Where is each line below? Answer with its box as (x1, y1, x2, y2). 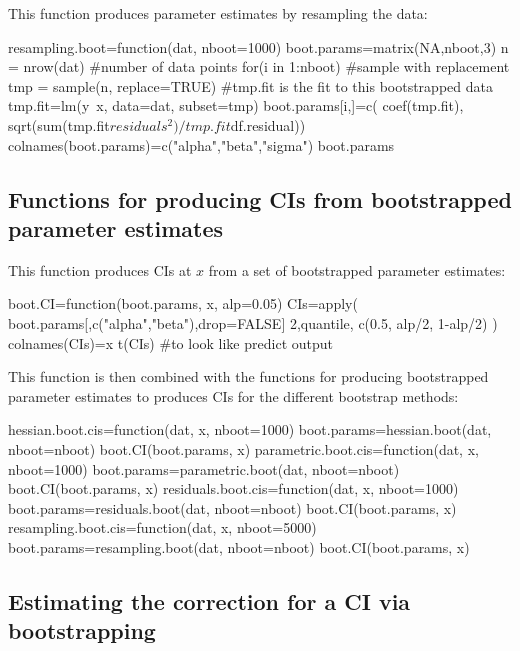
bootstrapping (8, 615, 156, 646)
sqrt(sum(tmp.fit (8, 114, 110, 135)
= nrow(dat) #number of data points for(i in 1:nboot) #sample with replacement (8, 56, 510, 77)
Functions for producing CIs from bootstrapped (8, 183, 512, 214)
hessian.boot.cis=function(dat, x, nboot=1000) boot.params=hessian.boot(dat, (8, 419, 492, 440)
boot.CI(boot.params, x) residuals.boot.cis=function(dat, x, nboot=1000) (8, 478, 459, 499)
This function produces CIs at (8, 259, 192, 280)
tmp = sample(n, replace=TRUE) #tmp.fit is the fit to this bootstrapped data (8, 75, 493, 96)
